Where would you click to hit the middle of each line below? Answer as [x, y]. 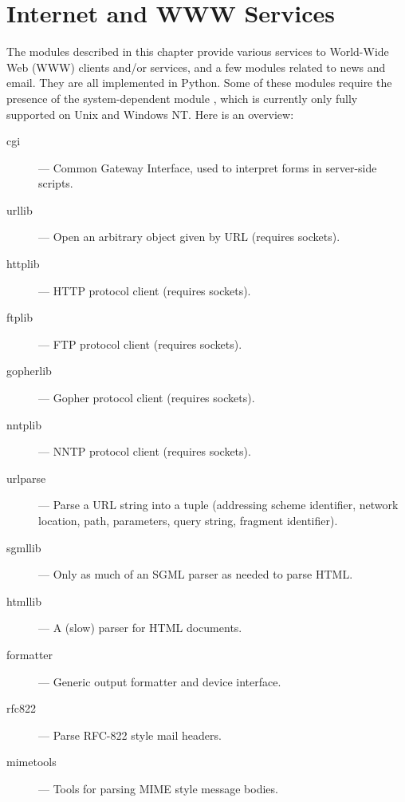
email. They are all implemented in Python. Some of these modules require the [199, 83]
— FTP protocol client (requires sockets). [140, 344]
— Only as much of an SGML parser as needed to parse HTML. [196, 574]
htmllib [24, 601]
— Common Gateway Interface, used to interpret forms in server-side [208, 167]
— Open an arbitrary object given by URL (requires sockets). [189, 237]
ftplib [20, 317]
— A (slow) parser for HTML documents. [140, 628]
